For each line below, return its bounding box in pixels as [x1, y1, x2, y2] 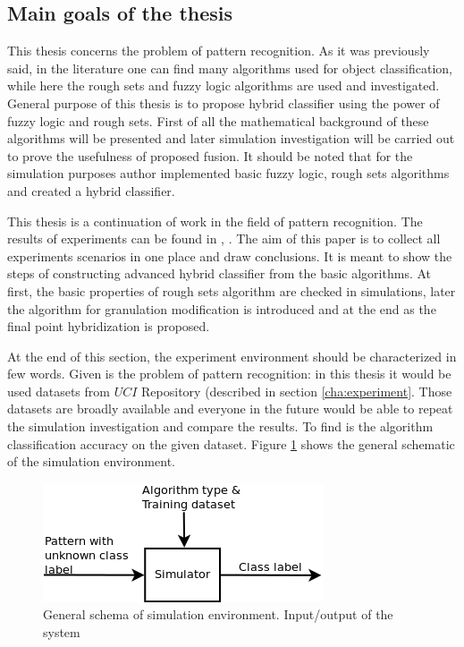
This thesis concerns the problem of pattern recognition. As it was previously [7, 41, 430, 60]
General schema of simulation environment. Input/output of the [43, 605, 393, 624]
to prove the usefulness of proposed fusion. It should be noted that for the [7, 146, 413, 165]
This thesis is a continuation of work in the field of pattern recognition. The [7, 211, 423, 230]
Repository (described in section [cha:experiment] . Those [141, 381, 452, 400]
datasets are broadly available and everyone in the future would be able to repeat [7, 399, 453, 418]
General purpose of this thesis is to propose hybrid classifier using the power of [7, 93, 440, 112]
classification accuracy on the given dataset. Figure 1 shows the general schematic [7, 434, 455, 453]
